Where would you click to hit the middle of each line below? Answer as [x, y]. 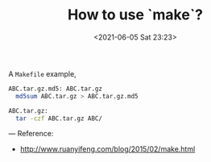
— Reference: [31, 134]
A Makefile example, [42, 73]
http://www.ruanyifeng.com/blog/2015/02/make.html [108, 149]
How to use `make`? [135, 15]
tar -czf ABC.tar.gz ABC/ [59, 118]
